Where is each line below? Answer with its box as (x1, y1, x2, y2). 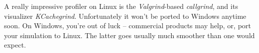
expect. (4, 40, 26, 50)
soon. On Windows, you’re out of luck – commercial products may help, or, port (4, 20, 251, 31)
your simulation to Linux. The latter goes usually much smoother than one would (4, 30, 255, 40)
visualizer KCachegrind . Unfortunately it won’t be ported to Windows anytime (4, 10, 246, 21)
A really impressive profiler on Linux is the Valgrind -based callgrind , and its (4, 1, 238, 11)
